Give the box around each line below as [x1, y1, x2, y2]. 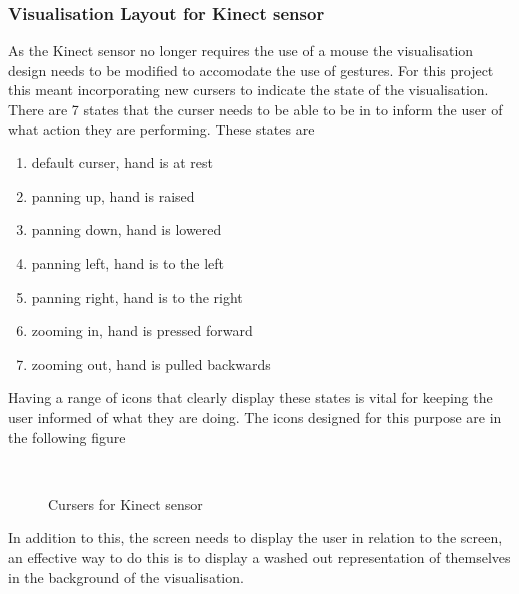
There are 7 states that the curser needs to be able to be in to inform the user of [8, 99, 503, 119]
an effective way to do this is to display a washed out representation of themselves [8, 546, 511, 567]
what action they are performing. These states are [8, 118, 315, 139]
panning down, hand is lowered [31, 219, 222, 240]
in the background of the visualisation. [8, 566, 244, 587]
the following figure [8, 426, 126, 447]
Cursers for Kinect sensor [48, 493, 203, 514]
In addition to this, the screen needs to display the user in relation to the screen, [8, 527, 503, 548]
